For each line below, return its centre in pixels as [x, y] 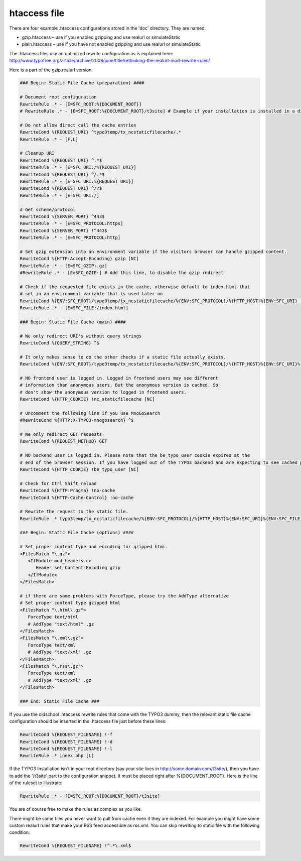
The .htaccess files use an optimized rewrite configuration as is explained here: [91, 53]
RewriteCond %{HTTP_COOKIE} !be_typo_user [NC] [79, 469]
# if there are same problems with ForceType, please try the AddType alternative [124, 596]
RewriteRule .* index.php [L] [57, 756]
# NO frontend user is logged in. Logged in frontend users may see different [119, 378]
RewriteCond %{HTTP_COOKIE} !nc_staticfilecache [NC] [87, 399]
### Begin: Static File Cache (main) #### [73, 322]
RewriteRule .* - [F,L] [49, 139]
